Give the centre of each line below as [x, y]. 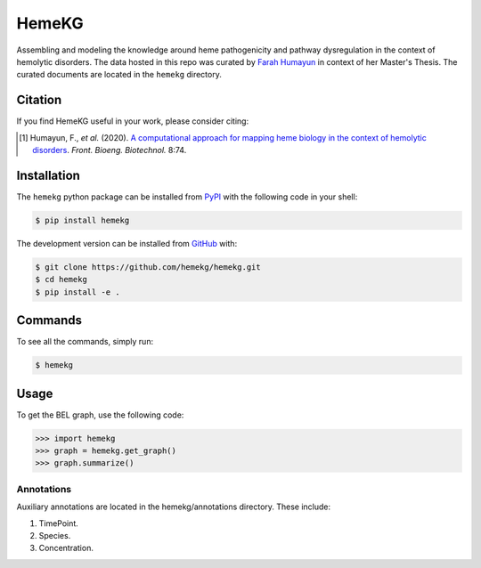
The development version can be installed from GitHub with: [127, 243]
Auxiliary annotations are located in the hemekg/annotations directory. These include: [174, 507]
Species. [55, 535]
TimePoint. [59, 523]
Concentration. [66, 548]
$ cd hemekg [61, 280]
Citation [39, 100]
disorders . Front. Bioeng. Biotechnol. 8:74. [110, 150]
